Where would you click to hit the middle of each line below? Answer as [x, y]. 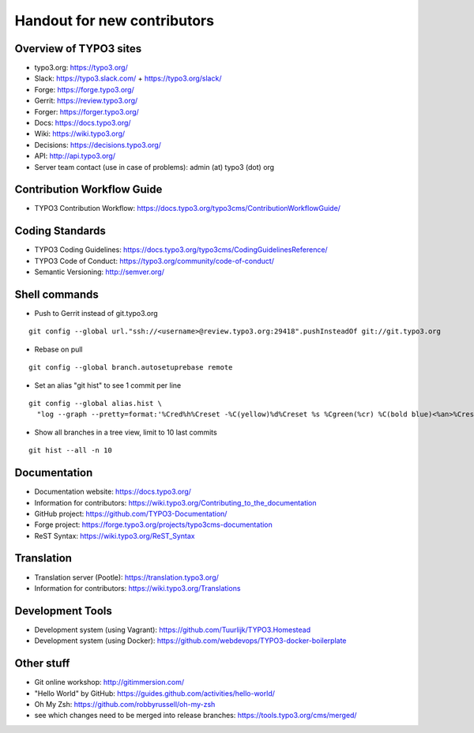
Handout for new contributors [115, 21]
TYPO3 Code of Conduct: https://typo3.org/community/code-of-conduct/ [154, 261]
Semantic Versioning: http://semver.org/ [100, 272]
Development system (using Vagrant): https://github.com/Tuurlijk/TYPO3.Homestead [173, 630]
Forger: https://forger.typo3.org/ [87, 111]
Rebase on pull [58, 349]
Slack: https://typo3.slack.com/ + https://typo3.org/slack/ [128, 78]
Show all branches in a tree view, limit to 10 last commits [126, 432]
